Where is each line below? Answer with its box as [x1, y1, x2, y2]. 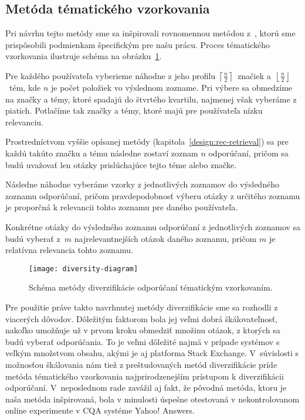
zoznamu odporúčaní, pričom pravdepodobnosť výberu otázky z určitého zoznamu [5, 189, 300, 202]
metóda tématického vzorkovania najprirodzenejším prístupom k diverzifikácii [5, 370, 284, 382]
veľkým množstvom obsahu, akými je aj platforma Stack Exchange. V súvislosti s [5, 347, 299, 359]
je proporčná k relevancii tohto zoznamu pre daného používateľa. [5, 201, 238, 213]
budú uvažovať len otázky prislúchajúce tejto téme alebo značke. [5, 158, 237, 170]
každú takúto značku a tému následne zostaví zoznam [5, 146, 198, 159]
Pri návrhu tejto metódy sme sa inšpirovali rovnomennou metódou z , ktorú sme [5, 27, 296, 39]
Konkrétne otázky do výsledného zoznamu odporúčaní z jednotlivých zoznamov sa [5, 220, 301, 233]
